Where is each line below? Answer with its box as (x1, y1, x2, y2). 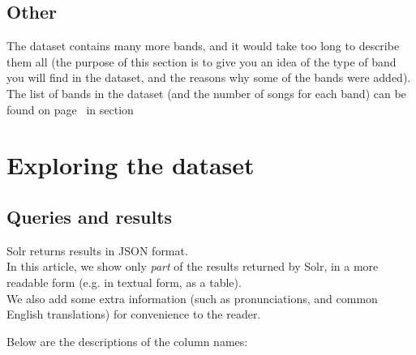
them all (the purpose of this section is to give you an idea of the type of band (6, 53, 397, 70)
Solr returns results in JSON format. (6, 242, 188, 259)
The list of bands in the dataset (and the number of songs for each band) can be (6, 84, 406, 101)
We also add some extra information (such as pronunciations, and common (6, 289, 378, 306)
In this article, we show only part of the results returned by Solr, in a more (6, 258, 379, 275)
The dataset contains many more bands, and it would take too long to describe (6, 37, 400, 54)
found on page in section (6, 101, 134, 118)
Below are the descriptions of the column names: (6, 332, 248, 349)
